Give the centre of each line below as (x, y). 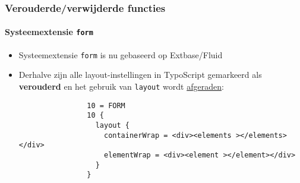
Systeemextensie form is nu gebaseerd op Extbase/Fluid (121, 54)
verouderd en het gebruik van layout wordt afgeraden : (121, 86)
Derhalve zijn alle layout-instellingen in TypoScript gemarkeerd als (140, 75)
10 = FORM (106, 105)
